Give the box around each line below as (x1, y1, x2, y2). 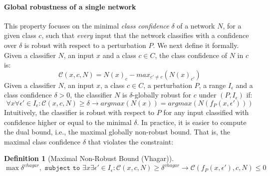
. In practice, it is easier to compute (137, 116, 247, 127)
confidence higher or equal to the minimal (4, 116, 132, 127)
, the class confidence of (155, 49, 227, 60)
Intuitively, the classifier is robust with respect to (4, 106, 155, 117)
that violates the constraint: (88, 136, 174, 146)
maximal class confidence (4, 136, 80, 146)
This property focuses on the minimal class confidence (4, 20, 169, 30)
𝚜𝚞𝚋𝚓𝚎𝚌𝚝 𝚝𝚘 (44, 164, 80, 172)
